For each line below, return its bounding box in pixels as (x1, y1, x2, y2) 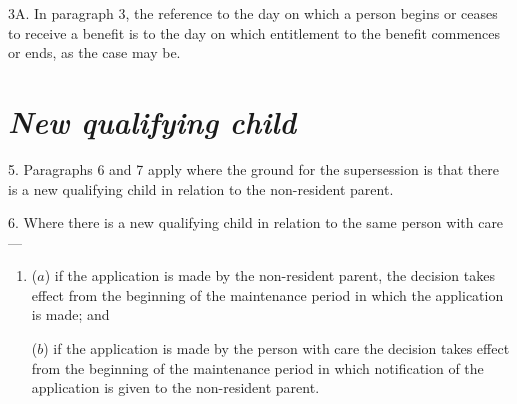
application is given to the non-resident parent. (31, 377, 320, 398)
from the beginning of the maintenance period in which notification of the (31, 357, 484, 378)
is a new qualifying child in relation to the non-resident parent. (8, 178, 394, 199)
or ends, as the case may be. (8, 42, 181, 63)
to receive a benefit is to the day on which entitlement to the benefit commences (8, 22, 501, 43)
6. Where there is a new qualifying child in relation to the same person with (8, 212, 474, 233)
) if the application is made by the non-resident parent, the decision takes (44, 265, 495, 286)
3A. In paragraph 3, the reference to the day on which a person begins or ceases (8, 3, 498, 23)
